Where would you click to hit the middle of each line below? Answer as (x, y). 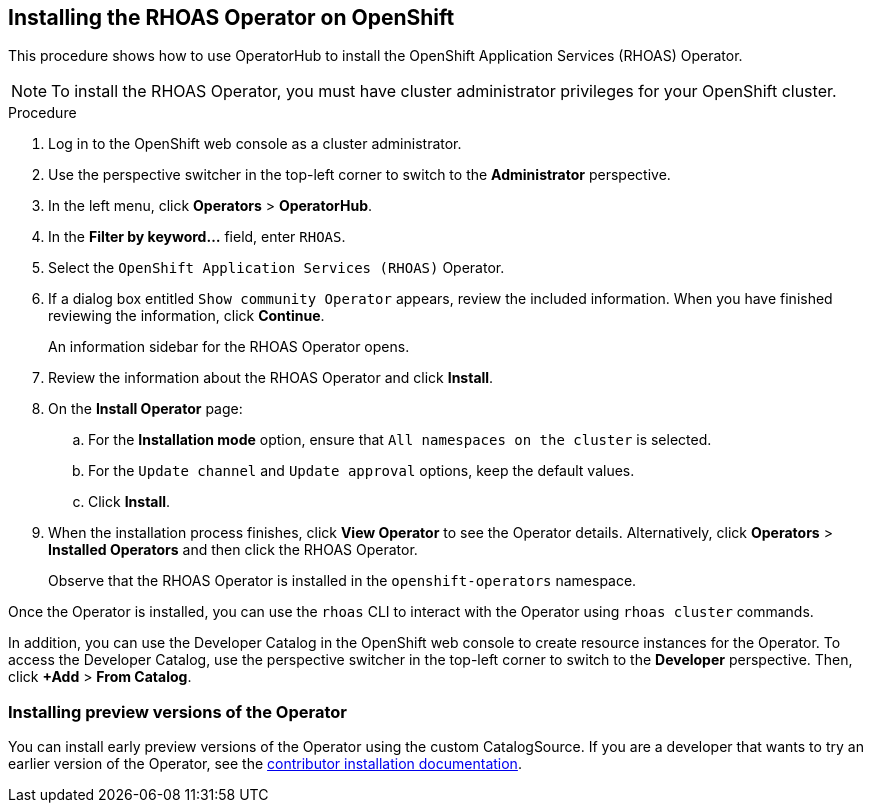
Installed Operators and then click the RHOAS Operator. (233, 550)
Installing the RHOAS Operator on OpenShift (231, 17)
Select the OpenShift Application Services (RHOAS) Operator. (276, 268)
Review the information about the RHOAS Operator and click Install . (271, 378)
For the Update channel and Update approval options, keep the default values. (361, 471)
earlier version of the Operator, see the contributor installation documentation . (265, 764)
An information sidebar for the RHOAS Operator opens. (229, 347)
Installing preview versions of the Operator (177, 711)
